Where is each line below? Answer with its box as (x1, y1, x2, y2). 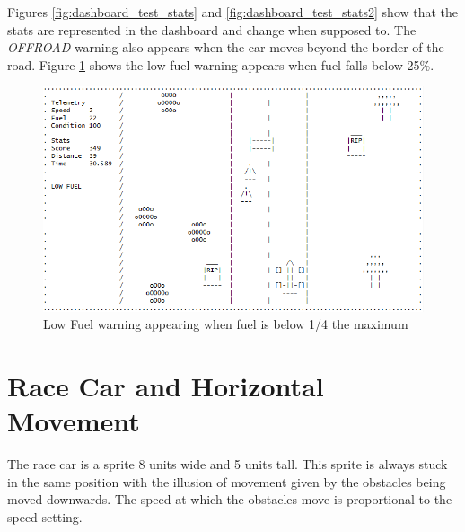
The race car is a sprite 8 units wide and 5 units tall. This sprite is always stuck (7, 455, 448, 474)
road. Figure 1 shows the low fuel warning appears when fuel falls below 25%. (7, 55, 434, 74)
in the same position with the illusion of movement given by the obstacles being (7, 472, 446, 491)
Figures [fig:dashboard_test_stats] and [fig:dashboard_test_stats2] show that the (7, 3, 459, 21)
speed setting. (7, 507, 83, 526)
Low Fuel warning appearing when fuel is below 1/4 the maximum (43, 315, 408, 333)
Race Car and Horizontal (7, 368, 324, 404)
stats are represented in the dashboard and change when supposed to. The (7, 20, 417, 39)
